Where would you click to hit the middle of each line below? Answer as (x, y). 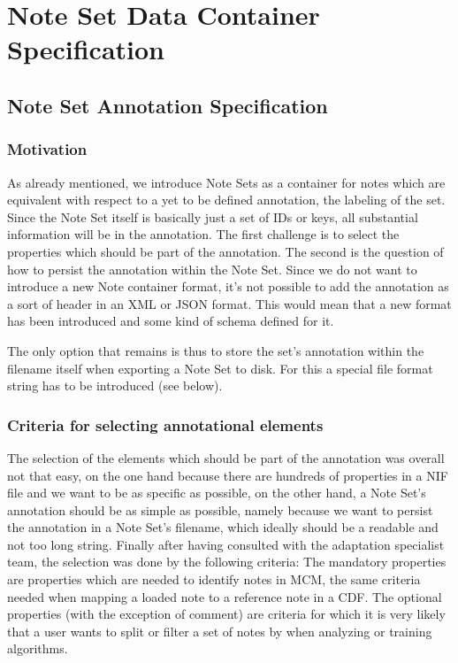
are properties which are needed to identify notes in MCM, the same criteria (214, 579)
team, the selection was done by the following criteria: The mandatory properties (227, 562)
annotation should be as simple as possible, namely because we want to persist (220, 509)
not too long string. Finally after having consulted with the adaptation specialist (226, 544)
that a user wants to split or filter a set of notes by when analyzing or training (220, 631)
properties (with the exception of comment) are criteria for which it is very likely (226, 614)
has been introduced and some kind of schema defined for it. (171, 321)
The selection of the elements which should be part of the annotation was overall (226, 457)
